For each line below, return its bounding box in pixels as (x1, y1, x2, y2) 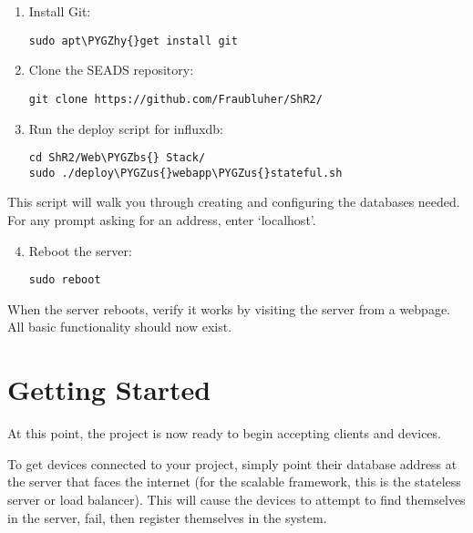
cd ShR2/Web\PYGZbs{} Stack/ (28, 151, 206, 165)
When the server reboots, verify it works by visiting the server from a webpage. (7, 299, 451, 318)
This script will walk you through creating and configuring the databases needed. (7, 192, 460, 211)
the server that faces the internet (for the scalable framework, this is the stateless (7, 472, 461, 491)
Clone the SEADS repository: (28, 60, 194, 79)
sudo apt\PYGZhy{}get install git (28, 34, 238, 47)
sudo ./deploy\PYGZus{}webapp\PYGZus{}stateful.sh (28, 166, 343, 179)
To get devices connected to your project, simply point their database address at (7, 454, 458, 473)
